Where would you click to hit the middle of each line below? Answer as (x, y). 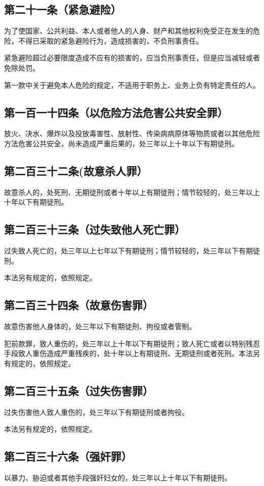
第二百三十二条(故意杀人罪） (76, 170)
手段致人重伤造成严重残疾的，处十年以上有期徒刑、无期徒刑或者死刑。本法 (128, 353)
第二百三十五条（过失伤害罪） (79, 390)
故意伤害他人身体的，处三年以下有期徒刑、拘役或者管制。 (100, 326)
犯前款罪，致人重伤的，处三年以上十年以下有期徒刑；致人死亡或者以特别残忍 (132, 343)
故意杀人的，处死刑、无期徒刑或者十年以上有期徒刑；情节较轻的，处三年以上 (132, 192)
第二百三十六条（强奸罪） (68, 456)
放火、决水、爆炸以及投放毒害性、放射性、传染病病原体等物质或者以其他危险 (132, 133)
